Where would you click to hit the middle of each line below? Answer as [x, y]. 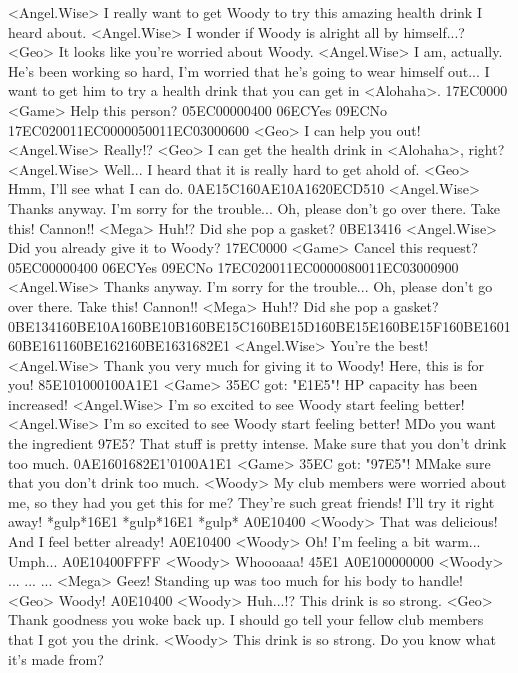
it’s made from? [56, 658]
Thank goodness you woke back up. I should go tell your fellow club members [246, 619]
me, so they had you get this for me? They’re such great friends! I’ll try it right [251, 501]
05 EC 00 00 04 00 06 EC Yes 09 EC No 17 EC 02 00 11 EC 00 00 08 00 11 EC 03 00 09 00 [233, 266]
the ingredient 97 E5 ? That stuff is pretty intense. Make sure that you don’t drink [257, 443]
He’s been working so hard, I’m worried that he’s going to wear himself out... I [249, 70]
